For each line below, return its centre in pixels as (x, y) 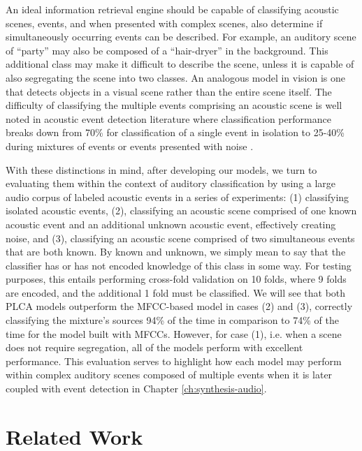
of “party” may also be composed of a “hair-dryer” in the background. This (167, 50)
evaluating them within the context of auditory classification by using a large (171, 183)
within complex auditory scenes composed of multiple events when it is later (169, 375)
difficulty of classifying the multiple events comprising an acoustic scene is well (174, 105)
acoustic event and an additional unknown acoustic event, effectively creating (171, 224)
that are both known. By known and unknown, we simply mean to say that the (176, 252)
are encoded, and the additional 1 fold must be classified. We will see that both (176, 292)
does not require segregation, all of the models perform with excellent (154, 347)
